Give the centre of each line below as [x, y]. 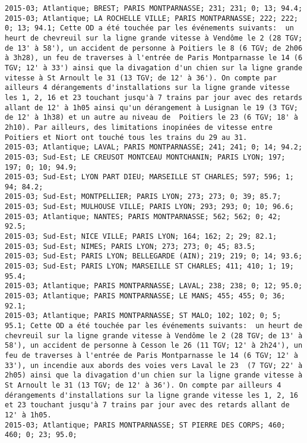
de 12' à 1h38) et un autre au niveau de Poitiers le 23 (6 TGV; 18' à [151, 118]
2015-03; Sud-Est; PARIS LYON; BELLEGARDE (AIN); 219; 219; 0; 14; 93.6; [154, 256]
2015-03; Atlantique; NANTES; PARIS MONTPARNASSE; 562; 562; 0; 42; [143, 216]
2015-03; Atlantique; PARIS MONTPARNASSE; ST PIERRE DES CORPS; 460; [145, 425]
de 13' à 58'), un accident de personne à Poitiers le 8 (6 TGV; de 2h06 [154, 48]
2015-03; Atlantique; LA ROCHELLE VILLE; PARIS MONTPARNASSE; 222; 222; [151, 18]
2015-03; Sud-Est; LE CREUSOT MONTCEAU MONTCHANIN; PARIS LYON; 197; [145, 157]
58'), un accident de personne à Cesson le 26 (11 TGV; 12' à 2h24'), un [154, 346]
